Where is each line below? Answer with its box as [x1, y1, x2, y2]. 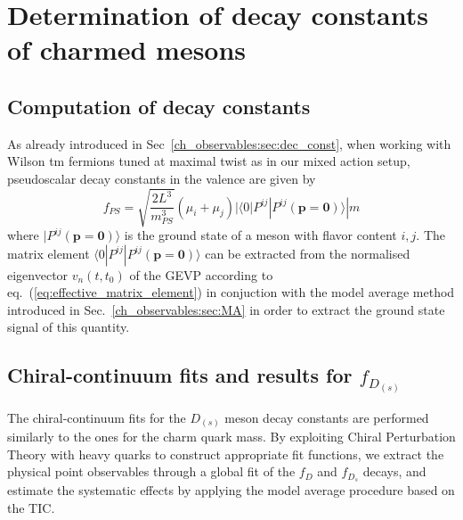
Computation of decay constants [7, 92, 311, 120]
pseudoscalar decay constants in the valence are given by [7, 169, 316, 187]
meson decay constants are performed [224, 408, 429, 426]
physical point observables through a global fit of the [7, 462, 296, 481]
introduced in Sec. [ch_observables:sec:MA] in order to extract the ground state [7, 300, 445, 318]
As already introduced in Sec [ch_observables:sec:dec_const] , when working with [7, 134, 451, 153]
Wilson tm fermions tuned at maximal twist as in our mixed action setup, [7, 152, 410, 170]
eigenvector [7, 265, 69, 284]
